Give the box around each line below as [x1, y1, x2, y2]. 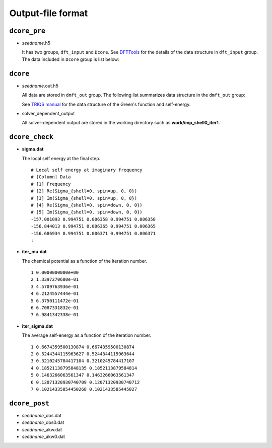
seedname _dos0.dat [22, 419, 64, 425]
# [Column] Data [31, 174, 71, 180]
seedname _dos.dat [22, 412, 62, 418]
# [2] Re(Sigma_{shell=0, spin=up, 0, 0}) [31, 188, 138, 194]
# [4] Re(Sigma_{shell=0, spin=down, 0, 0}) [31, 202, 143, 208]
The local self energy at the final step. [22, 155, 101, 161]
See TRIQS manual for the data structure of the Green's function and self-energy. [22, 101, 191, 107]
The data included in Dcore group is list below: [22, 56, 119, 62]
